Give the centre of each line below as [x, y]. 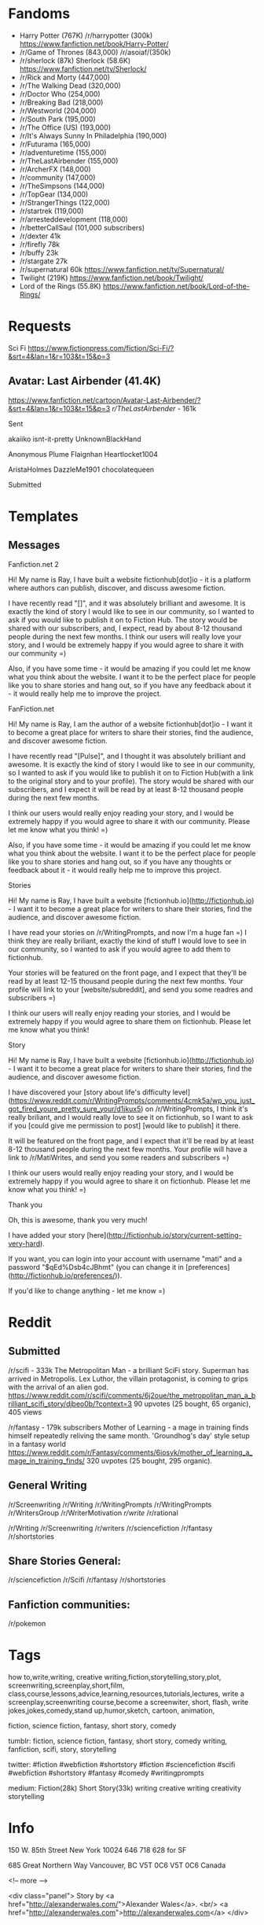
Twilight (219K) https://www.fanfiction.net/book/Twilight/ [112, 278]
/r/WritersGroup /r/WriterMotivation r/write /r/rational [93, 1513]
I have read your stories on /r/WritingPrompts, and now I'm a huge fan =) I [128, 932]
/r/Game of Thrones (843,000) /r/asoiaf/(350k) [95, 52]
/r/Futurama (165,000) [55, 144]
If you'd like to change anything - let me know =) [87, 1290]
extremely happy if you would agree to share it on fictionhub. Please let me [130, 1181]
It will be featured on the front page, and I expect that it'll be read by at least [131, 1140]
